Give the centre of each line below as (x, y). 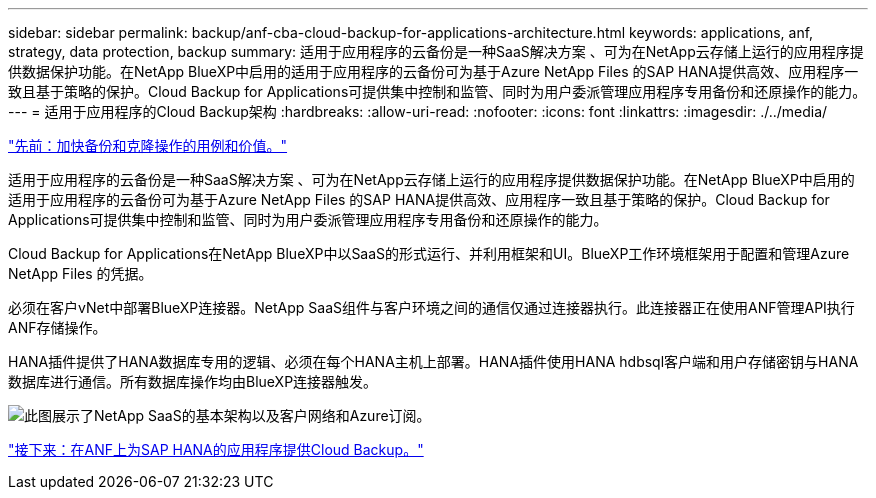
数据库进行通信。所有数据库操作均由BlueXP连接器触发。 (193, 381)
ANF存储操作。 (57, 327)
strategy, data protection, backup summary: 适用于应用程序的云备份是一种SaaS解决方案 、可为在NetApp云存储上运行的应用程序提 (436, 51)
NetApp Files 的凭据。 (80, 273)
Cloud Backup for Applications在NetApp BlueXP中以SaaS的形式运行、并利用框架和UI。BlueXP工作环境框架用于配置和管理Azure (429, 253)
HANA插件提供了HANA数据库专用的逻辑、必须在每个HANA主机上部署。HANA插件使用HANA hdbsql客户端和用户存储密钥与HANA (433, 361)
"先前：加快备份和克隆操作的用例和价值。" (148, 145)
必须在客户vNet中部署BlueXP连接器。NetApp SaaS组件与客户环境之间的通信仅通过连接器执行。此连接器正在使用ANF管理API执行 (431, 307)
